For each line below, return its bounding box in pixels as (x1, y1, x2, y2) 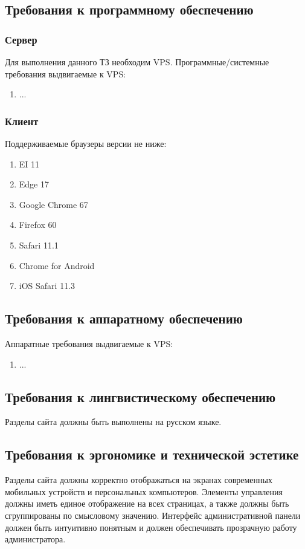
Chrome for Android (19, 259, 95, 271)
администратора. (5, 533, 66, 545)
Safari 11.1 (19, 238, 59, 251)
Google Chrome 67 (19, 198, 88, 210)
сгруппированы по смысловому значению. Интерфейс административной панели (5, 508, 301, 521)
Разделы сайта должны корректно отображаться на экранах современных (5, 473, 272, 486)
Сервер (5, 31, 37, 47)
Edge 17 (19, 178, 49, 190)
